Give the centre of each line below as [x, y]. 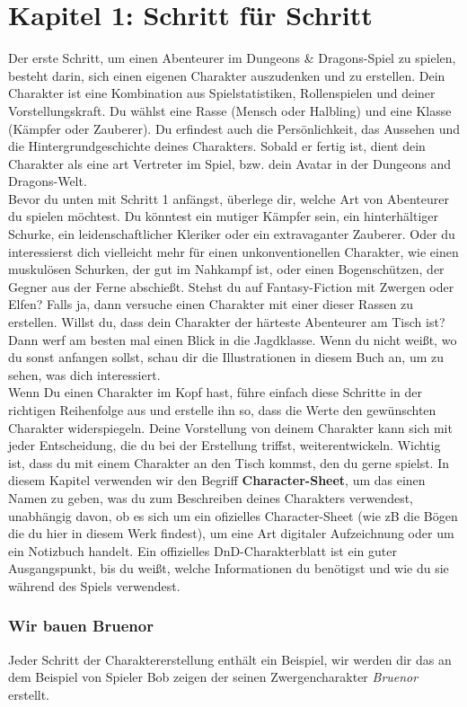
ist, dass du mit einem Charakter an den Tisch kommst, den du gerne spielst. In [229, 462]
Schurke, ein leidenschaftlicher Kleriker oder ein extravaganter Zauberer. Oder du [232, 234]
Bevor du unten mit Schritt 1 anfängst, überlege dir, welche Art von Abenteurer [229, 198]
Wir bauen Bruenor [81, 626]
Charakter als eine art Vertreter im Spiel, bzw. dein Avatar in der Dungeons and [230, 163]
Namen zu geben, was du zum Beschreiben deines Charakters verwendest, [211, 497]
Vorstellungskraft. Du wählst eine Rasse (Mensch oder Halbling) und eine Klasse [230, 110]
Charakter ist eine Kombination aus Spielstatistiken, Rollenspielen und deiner [222, 93]
